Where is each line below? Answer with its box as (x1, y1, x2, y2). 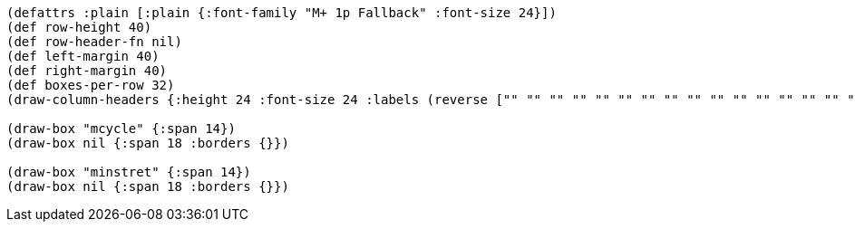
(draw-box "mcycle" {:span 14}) (6, 121, 236, 136)
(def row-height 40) (6, 20, 152, 34)
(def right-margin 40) (6, 63, 168, 78)
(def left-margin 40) (6, 49, 160, 63)
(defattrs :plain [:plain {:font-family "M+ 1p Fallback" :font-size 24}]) (6, 5, 557, 20)
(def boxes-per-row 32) (6, 78, 175, 92)
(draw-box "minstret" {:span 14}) (6, 165, 251, 179)
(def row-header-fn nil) (6, 34, 182, 49)
